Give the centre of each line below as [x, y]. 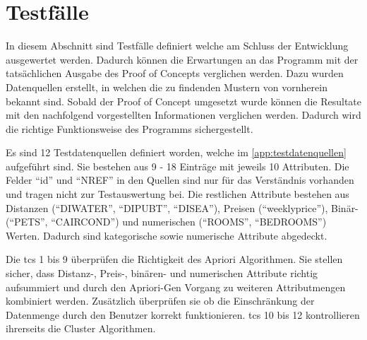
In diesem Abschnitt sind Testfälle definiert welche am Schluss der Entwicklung [177, 46]
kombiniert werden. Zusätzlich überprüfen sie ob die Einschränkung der [160, 301]
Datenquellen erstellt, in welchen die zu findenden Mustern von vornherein [167, 87]
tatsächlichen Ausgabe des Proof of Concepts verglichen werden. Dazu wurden [175, 73]
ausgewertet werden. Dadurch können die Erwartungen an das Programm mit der [182, 59]
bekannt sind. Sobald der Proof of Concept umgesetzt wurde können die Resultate [183, 101]
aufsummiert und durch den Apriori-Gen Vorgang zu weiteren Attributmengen [176, 287]
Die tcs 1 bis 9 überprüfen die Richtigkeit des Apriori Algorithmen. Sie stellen [174, 259]
